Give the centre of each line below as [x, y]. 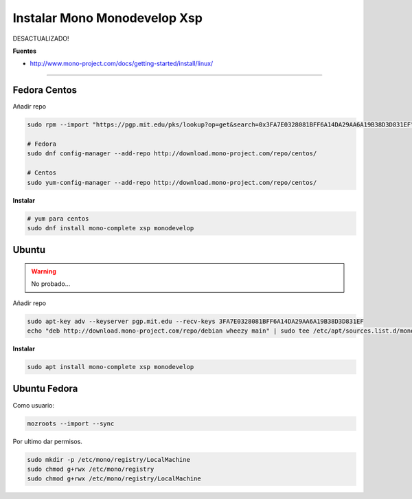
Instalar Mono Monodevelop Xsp [107, 18]
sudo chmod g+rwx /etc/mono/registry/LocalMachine [114, 479]
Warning [44, 271]
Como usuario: [34, 405]
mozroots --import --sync [71, 423]
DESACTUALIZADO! [41, 38]
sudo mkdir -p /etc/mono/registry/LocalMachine [108, 459]
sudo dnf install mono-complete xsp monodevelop [111, 228]
